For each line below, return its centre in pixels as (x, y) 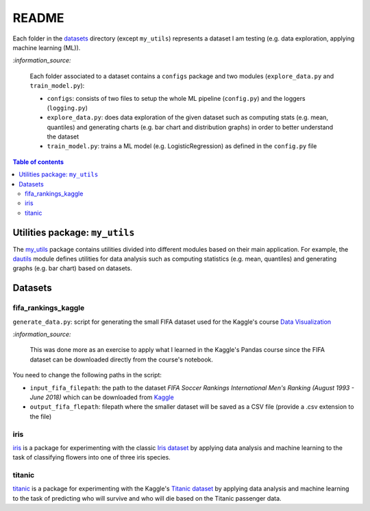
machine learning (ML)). (47, 47)
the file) (41, 416)
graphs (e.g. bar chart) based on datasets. (73, 268)
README (38, 18)
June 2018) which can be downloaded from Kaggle (102, 397)
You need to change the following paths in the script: (87, 375)
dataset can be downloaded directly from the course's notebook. (122, 359)
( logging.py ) (67, 108)
